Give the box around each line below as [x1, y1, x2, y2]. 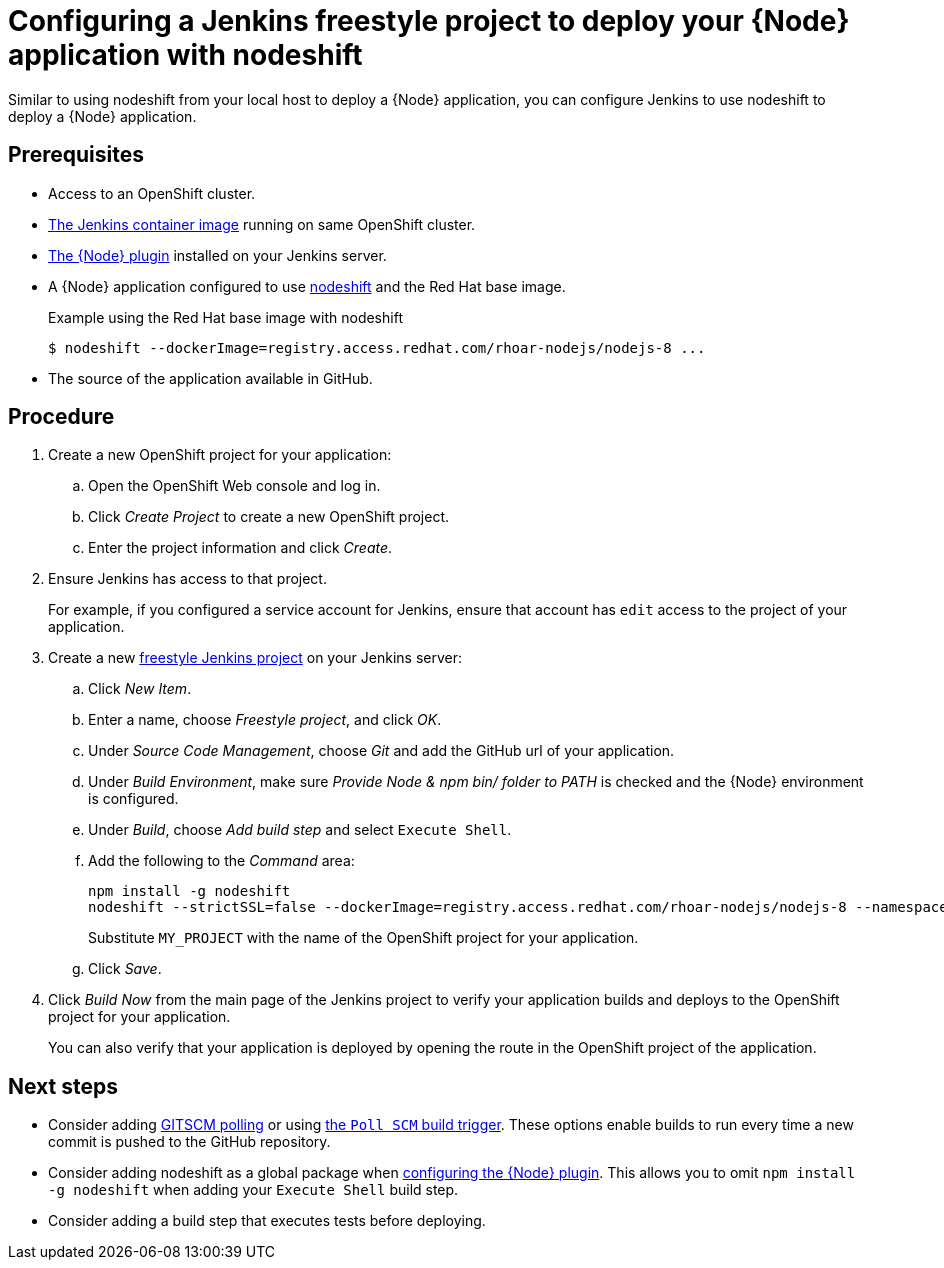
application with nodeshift [8, 38, 363, 72]
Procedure [8, 404, 115, 430]
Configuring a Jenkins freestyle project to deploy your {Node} [8, 4, 850, 38]
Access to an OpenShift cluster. [48, 184, 256, 202]
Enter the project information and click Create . [88, 539, 393, 557]
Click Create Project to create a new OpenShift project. [88, 508, 450, 526]
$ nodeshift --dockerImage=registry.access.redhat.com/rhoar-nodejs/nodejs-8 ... [48, 339, 706, 356]
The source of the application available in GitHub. [48, 369, 373, 387]
